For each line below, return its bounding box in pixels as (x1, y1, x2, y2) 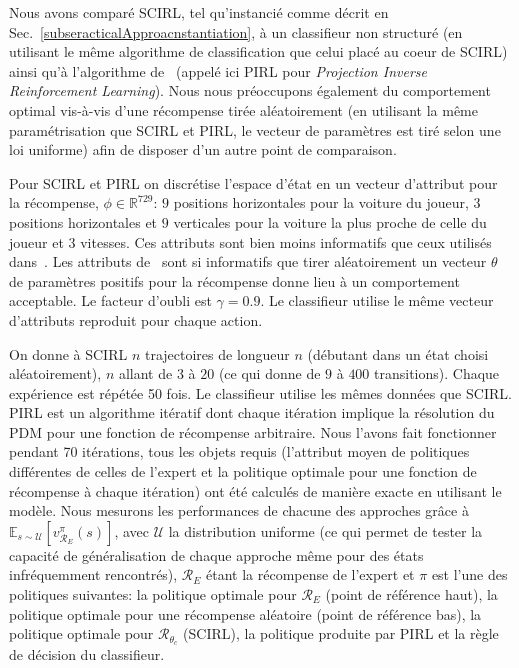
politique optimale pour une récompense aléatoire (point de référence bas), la (9, 603, 482, 624)
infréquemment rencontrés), (9, 564, 178, 585)
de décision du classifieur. (9, 644, 165, 665)
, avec (114, 520, 149, 541)
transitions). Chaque (374, 363, 500, 384)
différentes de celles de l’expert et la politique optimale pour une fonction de (9, 461, 477, 482)
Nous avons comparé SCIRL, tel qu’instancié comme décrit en (9, 2, 389, 22)
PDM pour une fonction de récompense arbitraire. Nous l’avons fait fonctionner (9, 421, 497, 442)
